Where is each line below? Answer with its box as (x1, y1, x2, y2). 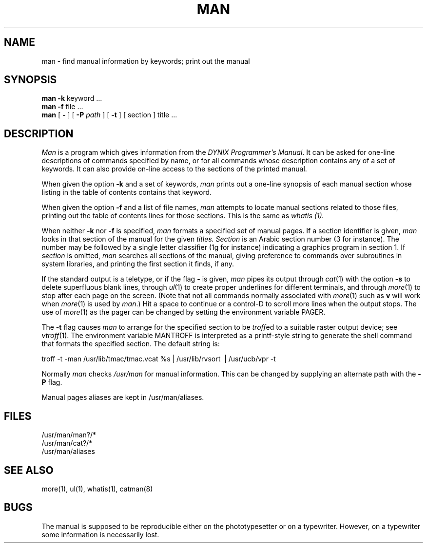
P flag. (41, 378, 62, 387)
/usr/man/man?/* (41, 431, 97, 439)
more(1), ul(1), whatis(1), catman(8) (41, 484, 153, 493)
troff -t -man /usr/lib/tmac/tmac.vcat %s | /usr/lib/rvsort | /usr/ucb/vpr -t (41, 355, 276, 363)
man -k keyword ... (41, 94, 102, 103)
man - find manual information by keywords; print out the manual (41, 57, 250, 65)
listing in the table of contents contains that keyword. (41, 188, 212, 197)
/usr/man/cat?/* (41, 439, 93, 448)
